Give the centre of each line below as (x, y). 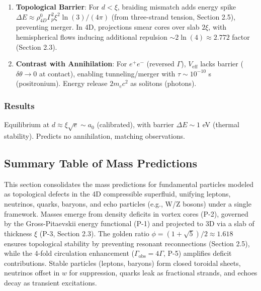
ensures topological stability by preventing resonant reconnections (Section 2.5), (127, 243)
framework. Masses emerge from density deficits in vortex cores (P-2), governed (126, 213)
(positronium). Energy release (62, 83)
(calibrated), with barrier (135, 124)
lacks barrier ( (222, 64)
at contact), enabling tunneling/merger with (107, 73)
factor (241, 36)
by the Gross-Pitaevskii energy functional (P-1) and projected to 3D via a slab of (129, 223)
